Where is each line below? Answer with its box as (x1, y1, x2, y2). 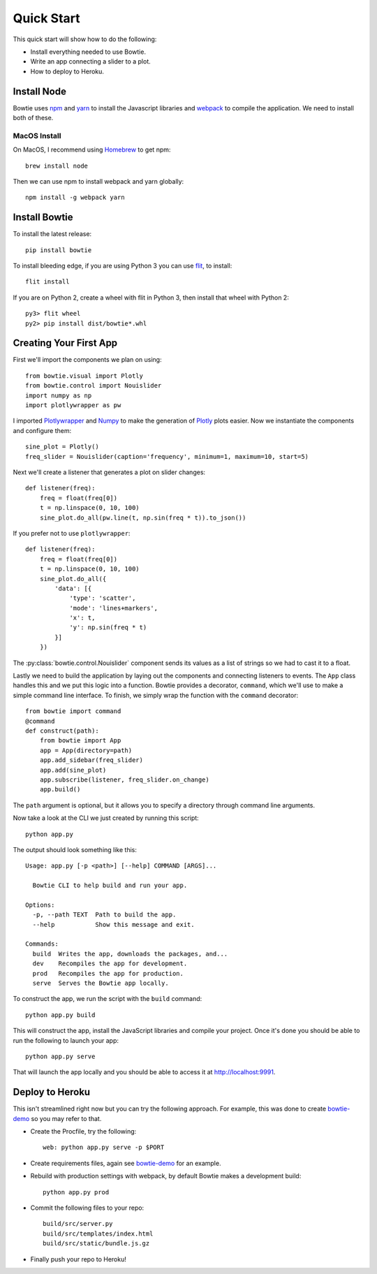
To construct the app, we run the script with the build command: (13, 995, 202, 1003)
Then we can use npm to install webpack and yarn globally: (13, 177, 184, 185)
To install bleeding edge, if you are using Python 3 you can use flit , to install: (13, 262, 232, 270)
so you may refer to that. (31, 1114, 102, 1122)
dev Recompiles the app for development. (32, 960, 188, 967)
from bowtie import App (39, 737, 121, 745)
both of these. (13, 114, 54, 122)
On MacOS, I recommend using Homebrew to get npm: (13, 145, 171, 154)
